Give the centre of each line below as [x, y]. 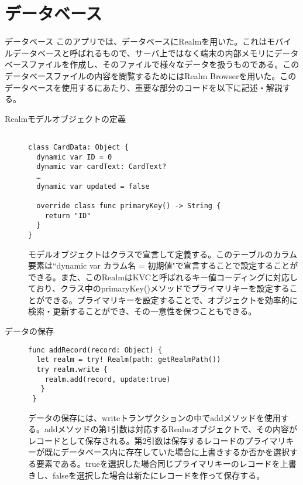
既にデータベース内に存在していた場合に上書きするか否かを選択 [167, 452]
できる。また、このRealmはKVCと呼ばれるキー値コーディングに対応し [163, 277]
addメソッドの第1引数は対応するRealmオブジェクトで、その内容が [171, 429]
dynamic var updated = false [93, 186]
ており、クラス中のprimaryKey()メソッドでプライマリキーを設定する [159, 288]
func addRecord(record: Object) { [95, 350]
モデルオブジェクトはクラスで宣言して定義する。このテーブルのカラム [163, 254]
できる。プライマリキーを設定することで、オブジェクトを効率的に [171, 299]
